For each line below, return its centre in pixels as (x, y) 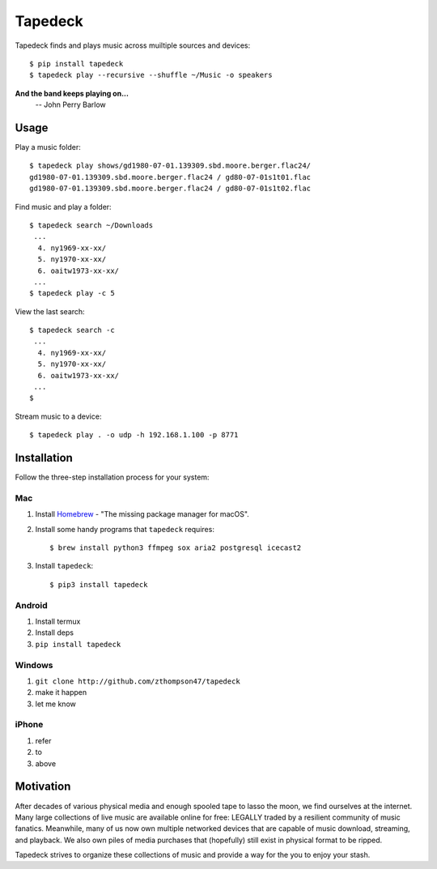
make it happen (61, 692)
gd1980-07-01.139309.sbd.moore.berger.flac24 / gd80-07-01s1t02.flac (170, 189)
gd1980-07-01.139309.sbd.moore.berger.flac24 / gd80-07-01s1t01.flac (170, 177)
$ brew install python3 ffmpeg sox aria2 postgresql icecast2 (176, 548)
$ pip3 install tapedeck (99, 584)
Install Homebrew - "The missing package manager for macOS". (142, 514)
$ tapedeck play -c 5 (72, 293)
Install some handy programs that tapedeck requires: (125, 529)
